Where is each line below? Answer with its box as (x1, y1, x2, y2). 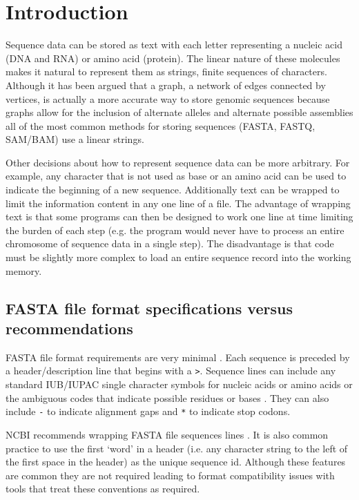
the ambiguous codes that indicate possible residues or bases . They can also (6, 390, 329, 405)
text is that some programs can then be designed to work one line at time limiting (6, 209, 353, 224)
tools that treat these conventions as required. (6, 481, 200, 496)
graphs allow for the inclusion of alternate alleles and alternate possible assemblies (6, 105, 353, 119)
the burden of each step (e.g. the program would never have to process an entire (6, 222, 345, 237)
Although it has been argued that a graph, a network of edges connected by (6, 77, 326, 92)
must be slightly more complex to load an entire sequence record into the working (6, 250, 351, 265)
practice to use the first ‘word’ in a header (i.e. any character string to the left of (6, 441, 348, 455)
